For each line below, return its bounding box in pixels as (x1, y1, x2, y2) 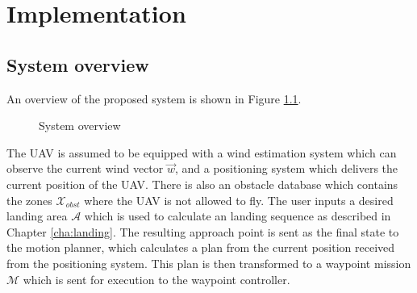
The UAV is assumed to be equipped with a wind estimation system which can (6, 144, 397, 161)
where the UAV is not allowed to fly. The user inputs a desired (84, 191, 394, 208)
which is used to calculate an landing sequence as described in (84, 207, 391, 224)
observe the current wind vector (6, 160, 164, 177)
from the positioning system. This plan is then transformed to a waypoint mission (6, 254, 411, 271)
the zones (6, 191, 52, 208)
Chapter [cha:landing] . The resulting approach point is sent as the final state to (6, 223, 399, 240)
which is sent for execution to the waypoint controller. (23, 270, 290, 287)
